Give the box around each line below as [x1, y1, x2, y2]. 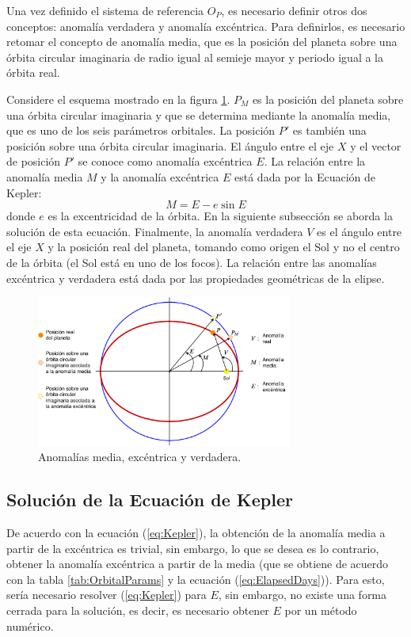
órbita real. [6, 64, 60, 81]
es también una [292, 122, 367, 139]
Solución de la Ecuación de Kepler [6, 487, 293, 512]
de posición [6, 153, 61, 170]
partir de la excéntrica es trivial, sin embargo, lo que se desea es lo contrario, [6, 540, 379, 556]
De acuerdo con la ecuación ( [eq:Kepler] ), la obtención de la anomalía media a [6, 524, 386, 541]
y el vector [350, 137, 401, 154]
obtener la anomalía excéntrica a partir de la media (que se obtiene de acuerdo [6, 555, 389, 572]
